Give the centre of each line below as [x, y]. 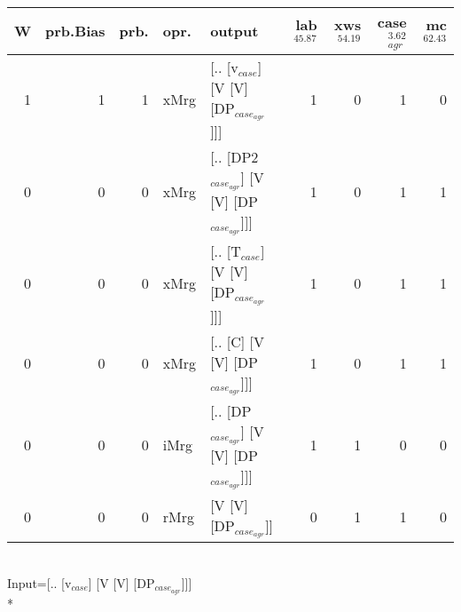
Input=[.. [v [39, 582]
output [234, 31]
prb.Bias [75, 31]
